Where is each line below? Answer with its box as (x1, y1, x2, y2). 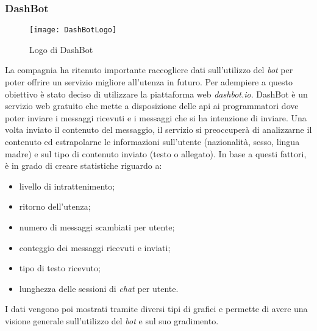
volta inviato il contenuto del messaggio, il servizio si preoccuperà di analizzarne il (5, 123, 312, 136)
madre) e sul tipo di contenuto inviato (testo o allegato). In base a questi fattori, (5, 147, 307, 160)
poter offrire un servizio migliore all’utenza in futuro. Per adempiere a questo (5, 76, 293, 88)
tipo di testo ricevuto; (19, 262, 101, 274)
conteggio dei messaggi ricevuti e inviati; (19, 241, 171, 254)
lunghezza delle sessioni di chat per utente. (19, 282, 179, 294)
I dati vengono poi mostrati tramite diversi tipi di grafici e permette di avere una (5, 302, 308, 315)
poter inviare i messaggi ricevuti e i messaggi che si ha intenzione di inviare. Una (5, 111, 307, 124)
